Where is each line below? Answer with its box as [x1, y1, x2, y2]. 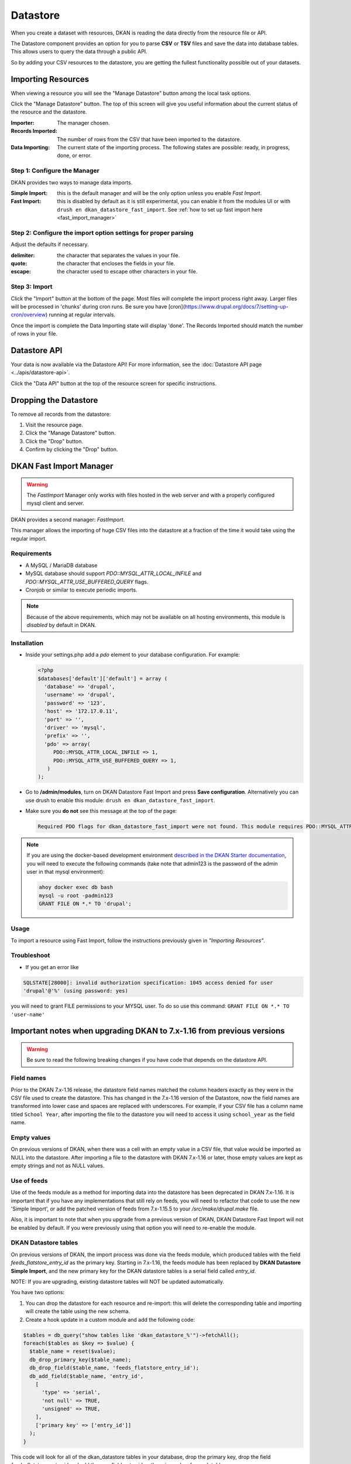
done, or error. [57, 152, 92, 159]
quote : [11, 259, 27, 266]
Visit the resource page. [25, 422, 84, 429]
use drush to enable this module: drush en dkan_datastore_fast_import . [25, 796, 216, 803]
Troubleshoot [11, 952, 50, 960]
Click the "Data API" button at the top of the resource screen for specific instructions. [11, 379, 216, 386]
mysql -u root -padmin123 [39, 892, 113, 899]
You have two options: [11, 1289, 65, 1296]
